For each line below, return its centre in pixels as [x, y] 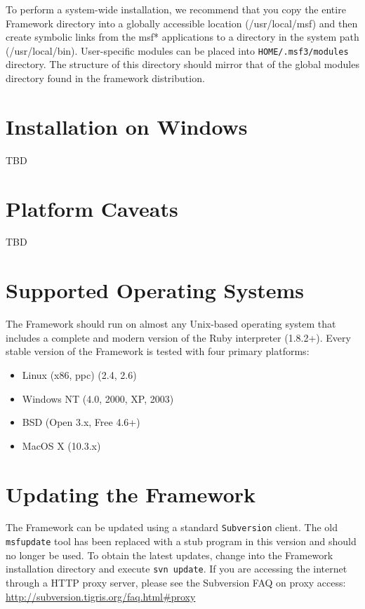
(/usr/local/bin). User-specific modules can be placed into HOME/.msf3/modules [177, 50]
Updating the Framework [131, 494]
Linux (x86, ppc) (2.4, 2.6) [79, 374]
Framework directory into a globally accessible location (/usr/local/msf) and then [182, 23]
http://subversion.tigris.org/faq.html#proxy [101, 596]
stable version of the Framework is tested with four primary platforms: [158, 351]
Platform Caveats [92, 208]
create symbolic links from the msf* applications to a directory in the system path [182, 37]
